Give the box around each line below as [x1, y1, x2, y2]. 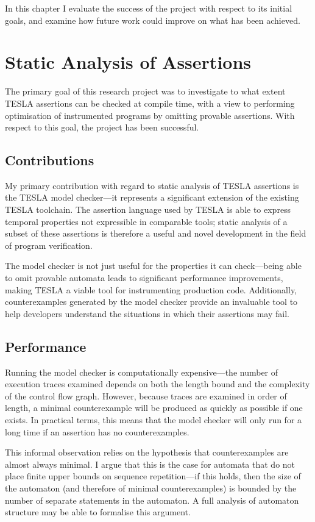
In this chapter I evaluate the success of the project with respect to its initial [5, 2, 292, 14]
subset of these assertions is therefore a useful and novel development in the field [5, 227, 306, 240]
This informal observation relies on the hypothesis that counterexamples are [5, 446, 289, 459]
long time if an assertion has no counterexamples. [5, 425, 189, 438]
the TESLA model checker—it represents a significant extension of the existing [5, 191, 299, 204]
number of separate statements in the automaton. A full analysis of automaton [5, 493, 299, 506]
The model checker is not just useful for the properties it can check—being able [5, 259, 302, 272]
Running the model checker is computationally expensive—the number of [5, 365, 278, 378]
